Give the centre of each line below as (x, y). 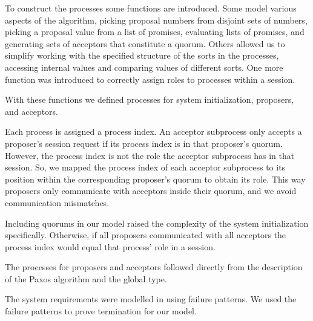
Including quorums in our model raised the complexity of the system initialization (157, 223)
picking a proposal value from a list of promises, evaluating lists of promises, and (155, 32)
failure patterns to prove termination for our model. (101, 311)
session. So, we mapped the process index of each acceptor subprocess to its (145, 167)
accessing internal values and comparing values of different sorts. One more (144, 67)
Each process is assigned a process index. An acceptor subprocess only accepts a (153, 131)
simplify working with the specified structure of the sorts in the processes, (142, 55)
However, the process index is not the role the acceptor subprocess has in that (150, 155)
